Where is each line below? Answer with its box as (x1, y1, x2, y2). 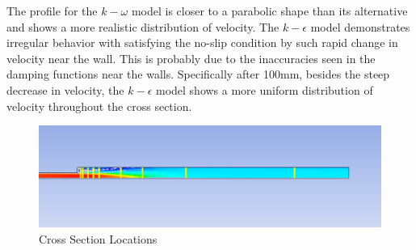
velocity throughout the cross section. (6, 97, 192, 114)
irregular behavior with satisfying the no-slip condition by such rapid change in (6, 34, 398, 51)
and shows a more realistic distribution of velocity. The (6, 18, 279, 35)
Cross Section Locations (39, 230, 158, 247)
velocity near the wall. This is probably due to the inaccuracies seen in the (6, 49, 376, 66)
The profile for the (6, 2, 98, 19)
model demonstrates (310, 18, 410, 35)
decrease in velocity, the (6, 81, 124, 98)
